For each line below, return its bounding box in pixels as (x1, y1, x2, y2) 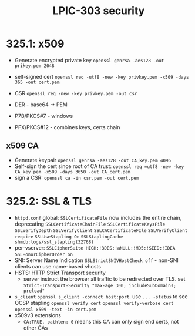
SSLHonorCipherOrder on (14, 251, 73, 257)
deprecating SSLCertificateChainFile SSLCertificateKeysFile (14, 220, 166, 227)
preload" (23, 288, 45, 294)
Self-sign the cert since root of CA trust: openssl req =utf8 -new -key (14, 163, 184, 170)
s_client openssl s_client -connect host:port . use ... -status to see (14, 293, 188, 300)
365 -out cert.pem (14, 79, 60, 85)
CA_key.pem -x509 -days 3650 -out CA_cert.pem (14, 169, 131, 174)
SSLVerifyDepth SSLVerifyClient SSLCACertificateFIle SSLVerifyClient (14, 227, 188, 233)
